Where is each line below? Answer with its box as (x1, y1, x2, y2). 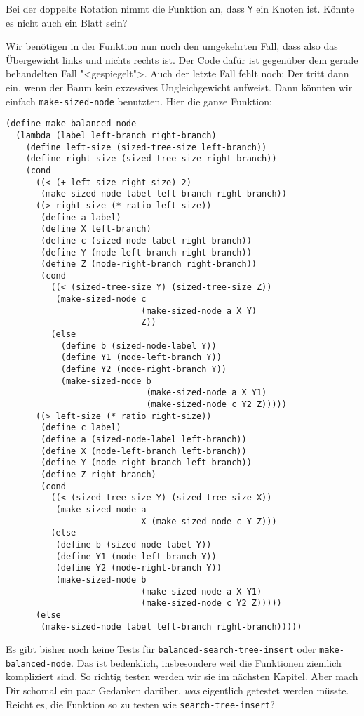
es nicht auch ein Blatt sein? (6, 15, 128, 29)
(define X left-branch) (41, 224, 151, 234)
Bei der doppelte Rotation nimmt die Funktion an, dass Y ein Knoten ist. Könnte (6, 1, 355, 15)
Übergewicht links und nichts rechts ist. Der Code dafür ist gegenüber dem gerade (6, 52, 358, 67)
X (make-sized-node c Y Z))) (141, 516, 277, 526)
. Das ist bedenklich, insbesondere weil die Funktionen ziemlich (71, 655, 342, 670)
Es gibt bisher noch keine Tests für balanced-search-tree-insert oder (6, 642, 316, 656)
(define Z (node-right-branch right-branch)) (41, 259, 257, 270)
